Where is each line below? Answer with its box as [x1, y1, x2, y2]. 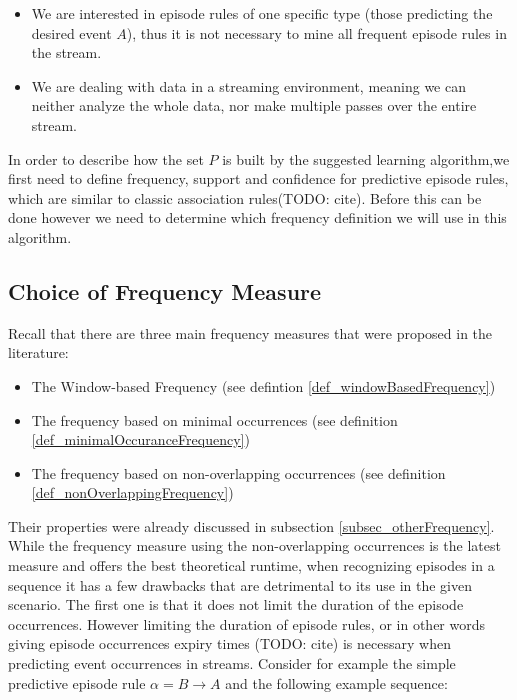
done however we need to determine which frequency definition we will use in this [8, 207, 507, 228]
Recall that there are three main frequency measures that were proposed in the [8, 322, 493, 343]
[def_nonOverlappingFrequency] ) [31, 482, 234, 503]
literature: [8, 342, 69, 363]
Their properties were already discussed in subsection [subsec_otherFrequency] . [8, 515, 495, 536]
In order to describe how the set [8, 148, 204, 169]
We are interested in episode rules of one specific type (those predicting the [31, 3, 493, 23]
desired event [31, 22, 112, 43]
